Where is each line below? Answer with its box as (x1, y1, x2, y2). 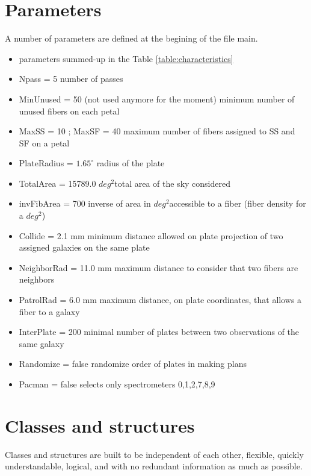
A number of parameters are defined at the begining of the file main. (5, 32, 258, 45)
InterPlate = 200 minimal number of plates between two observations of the (19, 325, 300, 338)
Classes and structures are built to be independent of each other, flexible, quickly (5, 448, 304, 460)
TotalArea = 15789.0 (19, 177, 96, 189)
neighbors (19, 273, 55, 286)
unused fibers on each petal (19, 104, 120, 117)
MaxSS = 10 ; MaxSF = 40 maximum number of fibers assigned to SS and (19, 125, 295, 137)
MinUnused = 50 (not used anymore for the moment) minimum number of (19, 92, 295, 105)
